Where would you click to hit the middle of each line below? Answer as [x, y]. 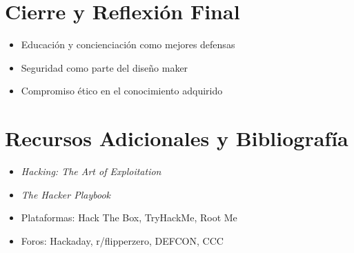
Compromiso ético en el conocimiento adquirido [122, 91]
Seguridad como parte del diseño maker [105, 67]
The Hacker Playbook [66, 194]
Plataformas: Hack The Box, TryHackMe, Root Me [129, 217]
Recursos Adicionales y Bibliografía [177, 138]
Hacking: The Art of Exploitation [91, 171]
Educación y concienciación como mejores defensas [128, 44]
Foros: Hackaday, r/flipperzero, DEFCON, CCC [122, 240]
